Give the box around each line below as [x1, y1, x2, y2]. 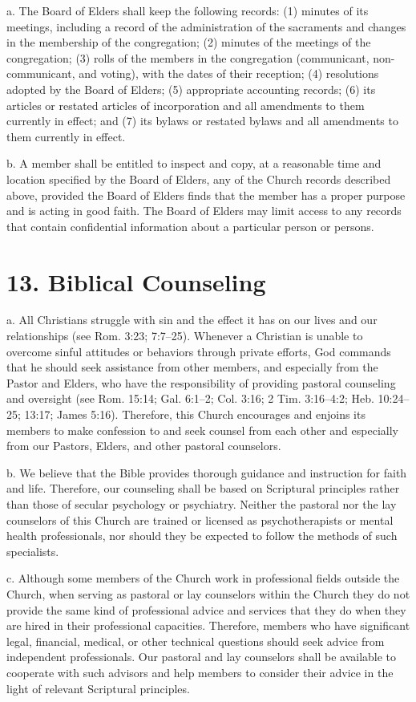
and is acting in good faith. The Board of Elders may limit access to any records [6, 202, 402, 219]
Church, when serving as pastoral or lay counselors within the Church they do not [6, 585, 410, 602]
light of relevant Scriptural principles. [6, 680, 190, 696]
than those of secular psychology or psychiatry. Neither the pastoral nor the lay [6, 495, 397, 512]
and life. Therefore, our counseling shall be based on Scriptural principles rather [6, 480, 400, 497]
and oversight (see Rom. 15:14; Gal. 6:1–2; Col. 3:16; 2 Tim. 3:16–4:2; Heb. [6, 390, 374, 407]
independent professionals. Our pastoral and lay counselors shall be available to [6, 648, 397, 665]
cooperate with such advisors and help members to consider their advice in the [6, 663, 394, 680]
